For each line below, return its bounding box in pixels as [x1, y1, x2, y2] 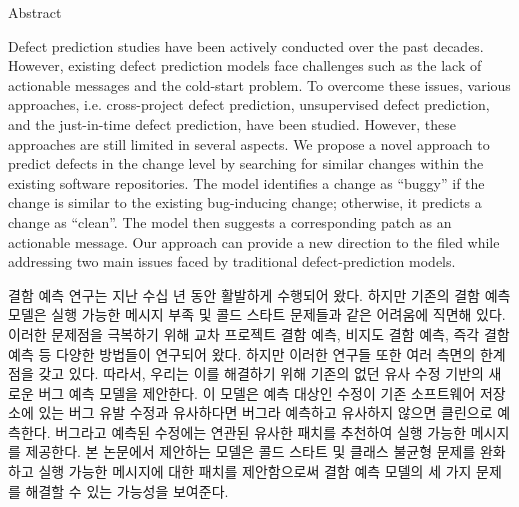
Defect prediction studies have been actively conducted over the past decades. [8, 35, 484, 56]
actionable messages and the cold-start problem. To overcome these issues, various [8, 74, 511, 95]
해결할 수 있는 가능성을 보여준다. [25, 480, 229, 501]
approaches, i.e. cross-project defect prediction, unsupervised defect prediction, [8, 94, 490, 115]
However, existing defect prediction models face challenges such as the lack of [8, 55, 482, 76]
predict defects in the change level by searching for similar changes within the [8, 153, 484, 174]
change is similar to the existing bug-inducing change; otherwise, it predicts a [8, 192, 482, 213]
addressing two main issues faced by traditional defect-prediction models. [8, 251, 456, 272]
